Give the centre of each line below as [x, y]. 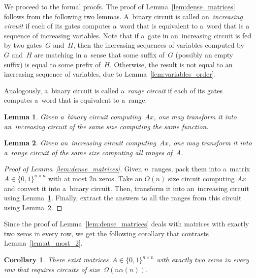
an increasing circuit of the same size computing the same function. [106, 126]
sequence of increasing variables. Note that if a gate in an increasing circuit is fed [128, 35]
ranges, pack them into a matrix [201, 169]
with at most [67, 178]
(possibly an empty [204, 54]
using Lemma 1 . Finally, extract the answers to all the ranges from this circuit [123, 198]
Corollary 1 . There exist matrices [56, 260]
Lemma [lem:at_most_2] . [43, 243]
